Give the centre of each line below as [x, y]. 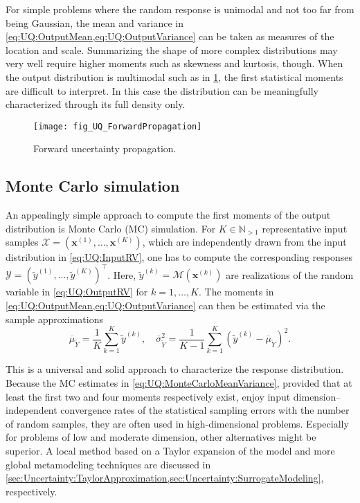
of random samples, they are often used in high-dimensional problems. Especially [177, 423]
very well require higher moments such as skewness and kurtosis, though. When [174, 63]
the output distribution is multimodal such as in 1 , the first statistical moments [174, 76]
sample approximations [54, 319]
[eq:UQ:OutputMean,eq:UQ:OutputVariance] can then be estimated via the [165, 305]
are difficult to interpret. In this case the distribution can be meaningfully [162, 90]
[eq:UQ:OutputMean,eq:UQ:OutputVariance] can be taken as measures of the [170, 36]
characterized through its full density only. [96, 104]
